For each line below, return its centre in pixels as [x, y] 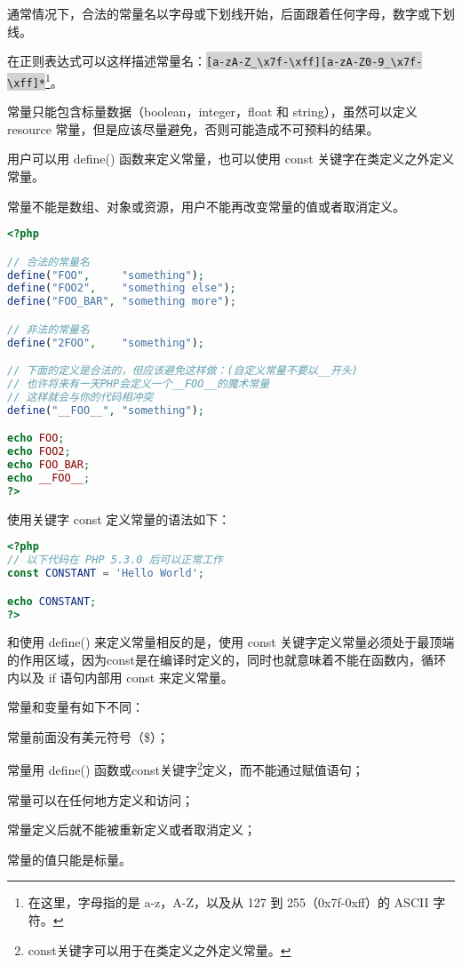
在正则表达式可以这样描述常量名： [107, 61]
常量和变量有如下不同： [76, 707]
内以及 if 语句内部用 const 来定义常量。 [120, 677]
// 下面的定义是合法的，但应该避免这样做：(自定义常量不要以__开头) [183, 371]
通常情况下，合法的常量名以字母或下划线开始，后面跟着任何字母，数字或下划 [231, 13]
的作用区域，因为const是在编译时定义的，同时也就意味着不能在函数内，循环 [227, 659]
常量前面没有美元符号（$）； [88, 736]
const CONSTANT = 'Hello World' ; [106, 574]
